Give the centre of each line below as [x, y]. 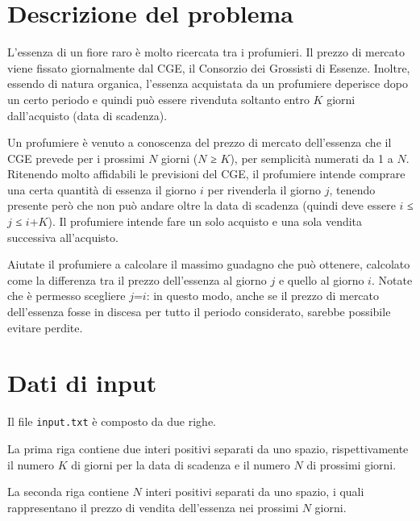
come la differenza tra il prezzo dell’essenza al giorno [137, 279]
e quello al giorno [321, 279]
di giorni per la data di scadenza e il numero [181, 464]
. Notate [392, 279]
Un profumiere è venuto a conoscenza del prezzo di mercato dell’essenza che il [200, 142]
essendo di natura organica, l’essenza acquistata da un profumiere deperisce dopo [208, 83]
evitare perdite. [45, 327]
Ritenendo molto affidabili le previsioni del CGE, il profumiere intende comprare [206, 174]
